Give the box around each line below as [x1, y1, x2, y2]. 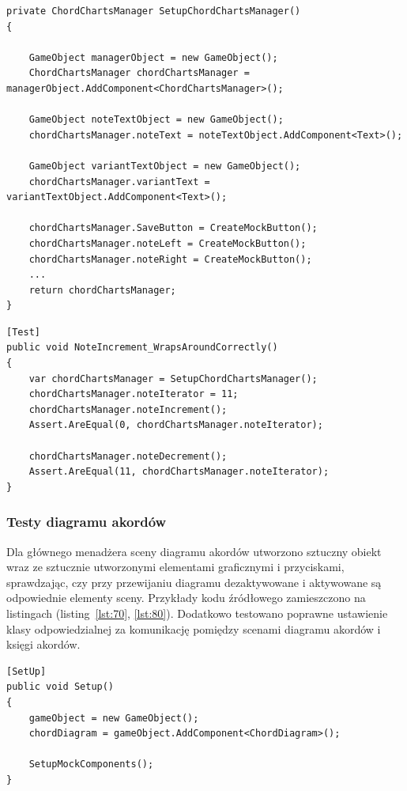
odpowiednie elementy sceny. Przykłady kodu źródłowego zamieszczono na [6, 589, 366, 606]
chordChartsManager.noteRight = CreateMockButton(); [28, 253, 312, 265]
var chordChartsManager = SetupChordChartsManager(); [28, 373, 318, 384]
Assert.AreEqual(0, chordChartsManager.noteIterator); [28, 419, 323, 431]
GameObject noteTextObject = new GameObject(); [28, 114, 284, 126]
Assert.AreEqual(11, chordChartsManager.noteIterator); [28, 466, 330, 478]
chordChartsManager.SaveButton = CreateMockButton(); [28, 222, 318, 234]
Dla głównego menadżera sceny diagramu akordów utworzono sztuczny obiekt [6, 543, 382, 559]
